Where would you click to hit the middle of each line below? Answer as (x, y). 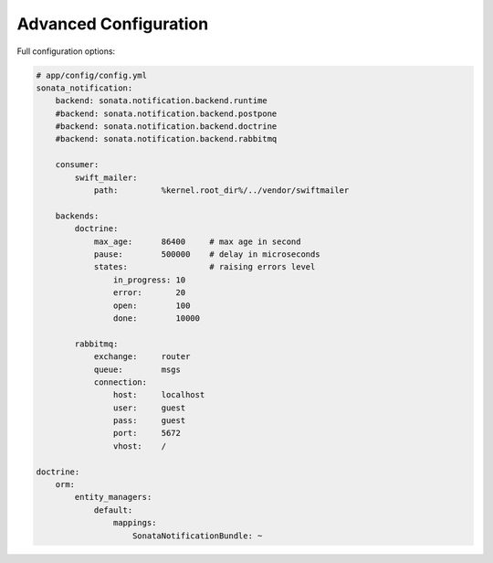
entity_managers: (113, 497)
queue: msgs (137, 369)
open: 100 (152, 305)
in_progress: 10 (149, 280)
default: (113, 510)
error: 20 (149, 293)
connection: (121, 382)
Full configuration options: (66, 51)
